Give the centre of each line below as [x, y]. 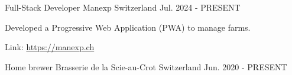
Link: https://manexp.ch [50, 47]
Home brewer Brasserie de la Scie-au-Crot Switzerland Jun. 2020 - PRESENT [146, 66]
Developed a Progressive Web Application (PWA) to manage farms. [128, 27]
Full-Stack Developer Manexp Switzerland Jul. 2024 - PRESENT [123, 7]
